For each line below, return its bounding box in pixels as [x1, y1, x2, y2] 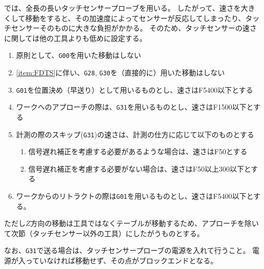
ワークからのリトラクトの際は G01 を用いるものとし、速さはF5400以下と [16, 191, 254, 201]
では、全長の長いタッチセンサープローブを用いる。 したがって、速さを [4, 3, 241, 13]
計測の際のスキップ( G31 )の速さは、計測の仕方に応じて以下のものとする [16, 129, 254, 139]
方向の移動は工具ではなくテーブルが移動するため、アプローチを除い [30, 218, 259, 229]
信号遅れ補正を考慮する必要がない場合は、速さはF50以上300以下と [28, 163, 251, 174]
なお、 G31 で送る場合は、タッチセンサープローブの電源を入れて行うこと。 [4, 245, 250, 256]
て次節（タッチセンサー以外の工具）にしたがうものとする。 [4, 227, 204, 238]
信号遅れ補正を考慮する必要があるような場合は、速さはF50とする [28, 146, 248, 157]
